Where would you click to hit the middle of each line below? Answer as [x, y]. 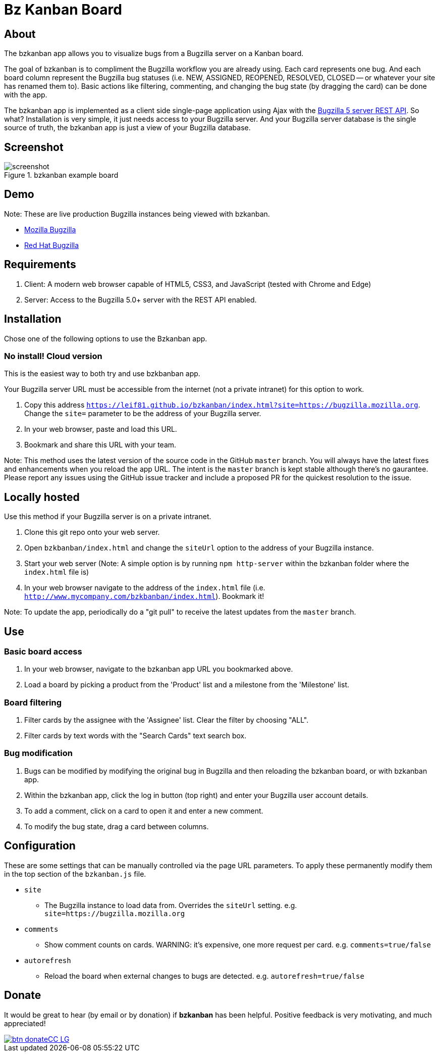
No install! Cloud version [53, 356]
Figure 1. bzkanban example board [61, 175]
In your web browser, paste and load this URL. [101, 429]
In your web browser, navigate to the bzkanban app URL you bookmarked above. [159, 669]
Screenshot [34, 147]
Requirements [40, 265]
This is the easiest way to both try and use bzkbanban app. [102, 374]
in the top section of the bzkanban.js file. [75, 874]
